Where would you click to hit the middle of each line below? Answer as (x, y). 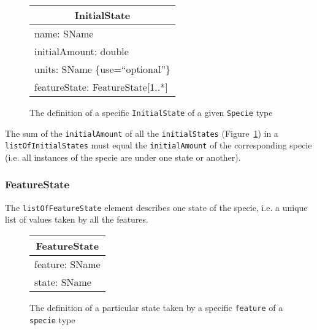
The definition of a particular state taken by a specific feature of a (156, 308)
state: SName (63, 282)
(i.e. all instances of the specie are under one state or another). (123, 157)
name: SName (64, 33)
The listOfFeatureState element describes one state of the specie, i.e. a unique (156, 207)
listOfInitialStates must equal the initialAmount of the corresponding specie (158, 145)
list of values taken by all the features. (77, 219)
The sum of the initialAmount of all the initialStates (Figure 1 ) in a (142, 133)
